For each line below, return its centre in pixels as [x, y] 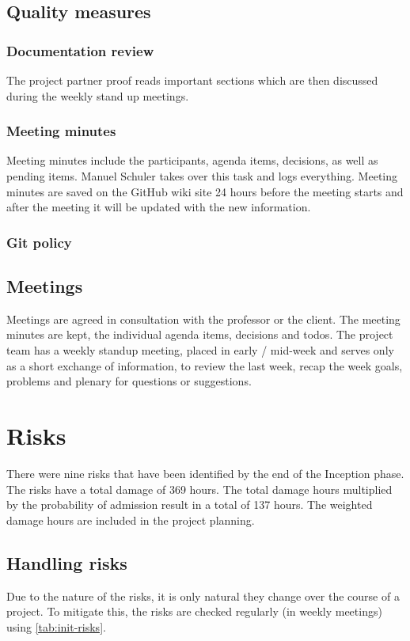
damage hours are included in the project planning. [131, 520]
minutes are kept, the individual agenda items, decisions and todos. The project [200, 334]
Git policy [39, 242]
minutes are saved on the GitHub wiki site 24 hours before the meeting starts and [205, 191]
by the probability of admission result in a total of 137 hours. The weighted [190, 504]
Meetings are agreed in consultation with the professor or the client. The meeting [203, 319]
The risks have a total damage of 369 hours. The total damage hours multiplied [199, 489]
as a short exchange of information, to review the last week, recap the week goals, [205, 365]
